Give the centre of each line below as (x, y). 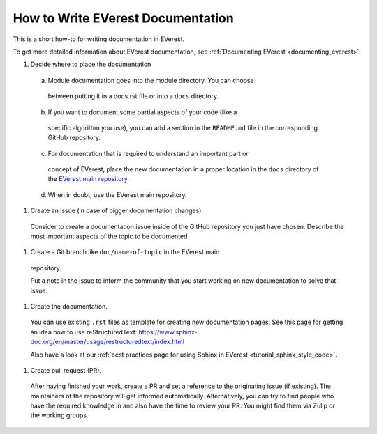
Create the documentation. (69, 306)
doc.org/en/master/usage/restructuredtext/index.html (108, 342)
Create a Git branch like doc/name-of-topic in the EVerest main (125, 252)
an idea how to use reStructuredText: (84, 332)
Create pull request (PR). (66, 370)
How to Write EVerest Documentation (123, 18)
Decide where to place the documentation (91, 64)
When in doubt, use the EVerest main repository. (118, 194)
